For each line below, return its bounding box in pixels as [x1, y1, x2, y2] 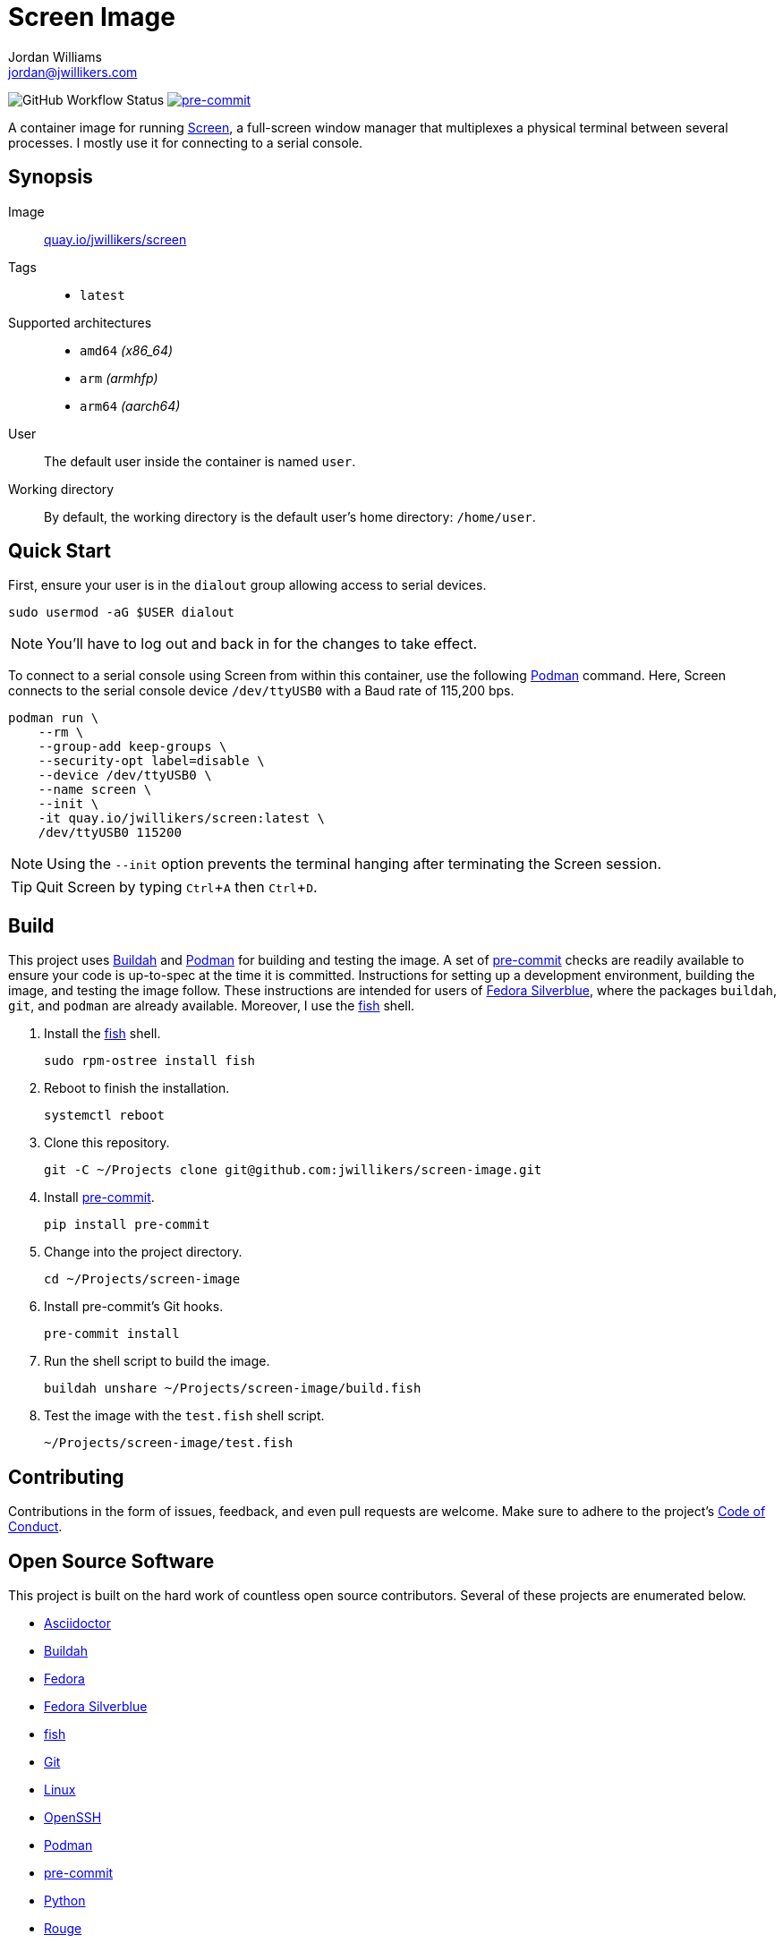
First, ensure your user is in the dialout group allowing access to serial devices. [8, 577, 487, 593]
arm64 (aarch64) [80, 397, 181, 413]
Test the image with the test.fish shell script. [44, 1408, 325, 1424]
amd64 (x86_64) [80, 342, 174, 358]
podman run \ [8, 711, 99, 726]
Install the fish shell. [44, 1026, 161, 1042]
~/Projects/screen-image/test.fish [44, 1436, 294, 1451]
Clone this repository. [44, 1135, 170, 1151]
